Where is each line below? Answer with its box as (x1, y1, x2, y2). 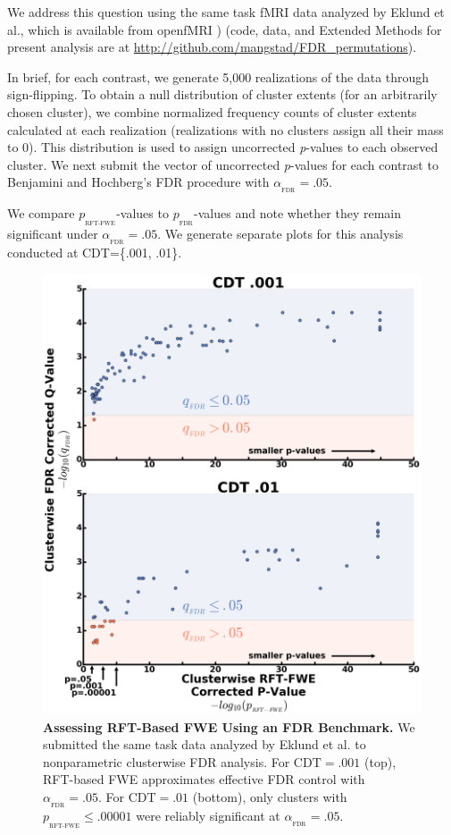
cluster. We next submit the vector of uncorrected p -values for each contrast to (7, 155, 438, 173)
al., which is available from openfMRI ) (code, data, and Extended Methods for (7, 20, 442, 38)
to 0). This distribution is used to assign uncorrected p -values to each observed (7, 138, 438, 156)
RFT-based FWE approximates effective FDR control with (43, 770, 365, 789)
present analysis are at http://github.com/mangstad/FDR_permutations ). (7, 38, 417, 56)
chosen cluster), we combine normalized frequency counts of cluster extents (7, 102, 417, 121)
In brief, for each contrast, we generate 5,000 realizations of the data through (7, 67, 430, 86)
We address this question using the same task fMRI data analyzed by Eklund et (7, 3, 445, 21)
